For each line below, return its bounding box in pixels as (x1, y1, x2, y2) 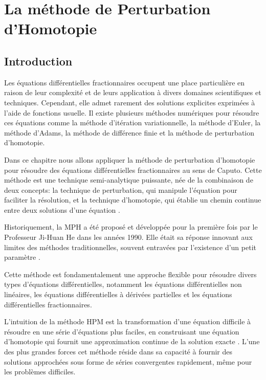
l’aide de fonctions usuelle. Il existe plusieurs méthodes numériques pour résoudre (4, 107, 259, 118)
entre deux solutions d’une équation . (4, 204, 120, 215)
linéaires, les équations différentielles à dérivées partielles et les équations (4, 289, 232, 300)
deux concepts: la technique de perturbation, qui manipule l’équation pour (4, 184, 237, 195)
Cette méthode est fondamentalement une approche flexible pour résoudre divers (4, 269, 257, 279)
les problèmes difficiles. (4, 366, 76, 377)
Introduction (4, 53, 73, 69)
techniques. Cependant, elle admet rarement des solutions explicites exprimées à (4, 97, 255, 107)
